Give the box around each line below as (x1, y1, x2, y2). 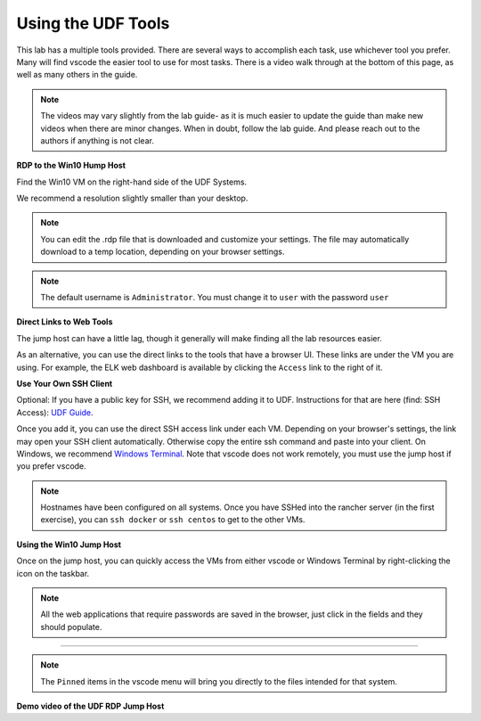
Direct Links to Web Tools (16, 316, 113, 327)
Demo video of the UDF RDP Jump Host (16, 701, 165, 711)
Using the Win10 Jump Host (16, 539, 122, 550)
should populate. (40, 621, 102, 632)
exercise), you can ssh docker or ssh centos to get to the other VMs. (40, 514, 306, 525)
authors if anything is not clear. (40, 135, 155, 146)
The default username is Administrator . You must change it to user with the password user (40, 292, 389, 303)
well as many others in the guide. (16, 70, 138, 80)
